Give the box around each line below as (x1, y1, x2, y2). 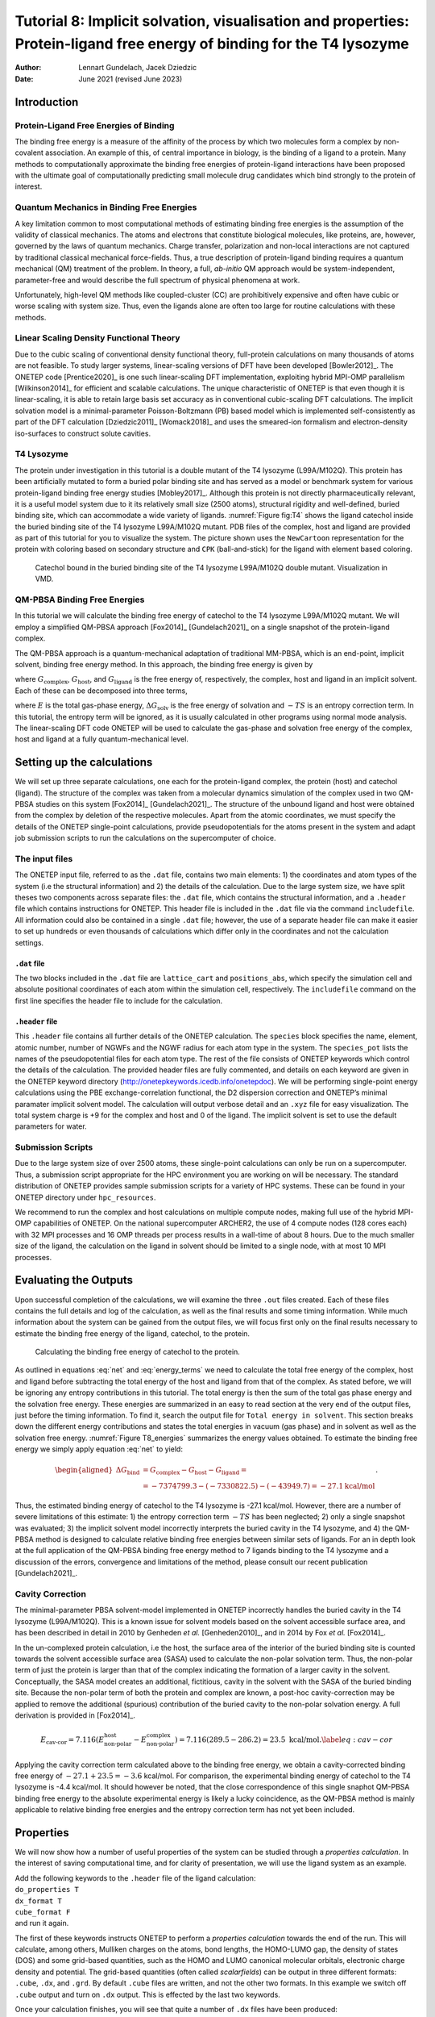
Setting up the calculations (14, 755, 153, 770)
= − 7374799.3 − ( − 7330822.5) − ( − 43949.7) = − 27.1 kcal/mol (142, 1481, 375, 1491)
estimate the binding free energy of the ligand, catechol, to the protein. (14, 1328, 250, 1338)
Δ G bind (115, 1465, 140, 1476)
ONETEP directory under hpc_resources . (14, 1192, 156, 1202)
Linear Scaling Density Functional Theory (14, 332, 180, 344)
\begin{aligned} (55, 1465, 114, 1475)
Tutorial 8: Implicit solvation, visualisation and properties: (14, 12, 410, 30)
